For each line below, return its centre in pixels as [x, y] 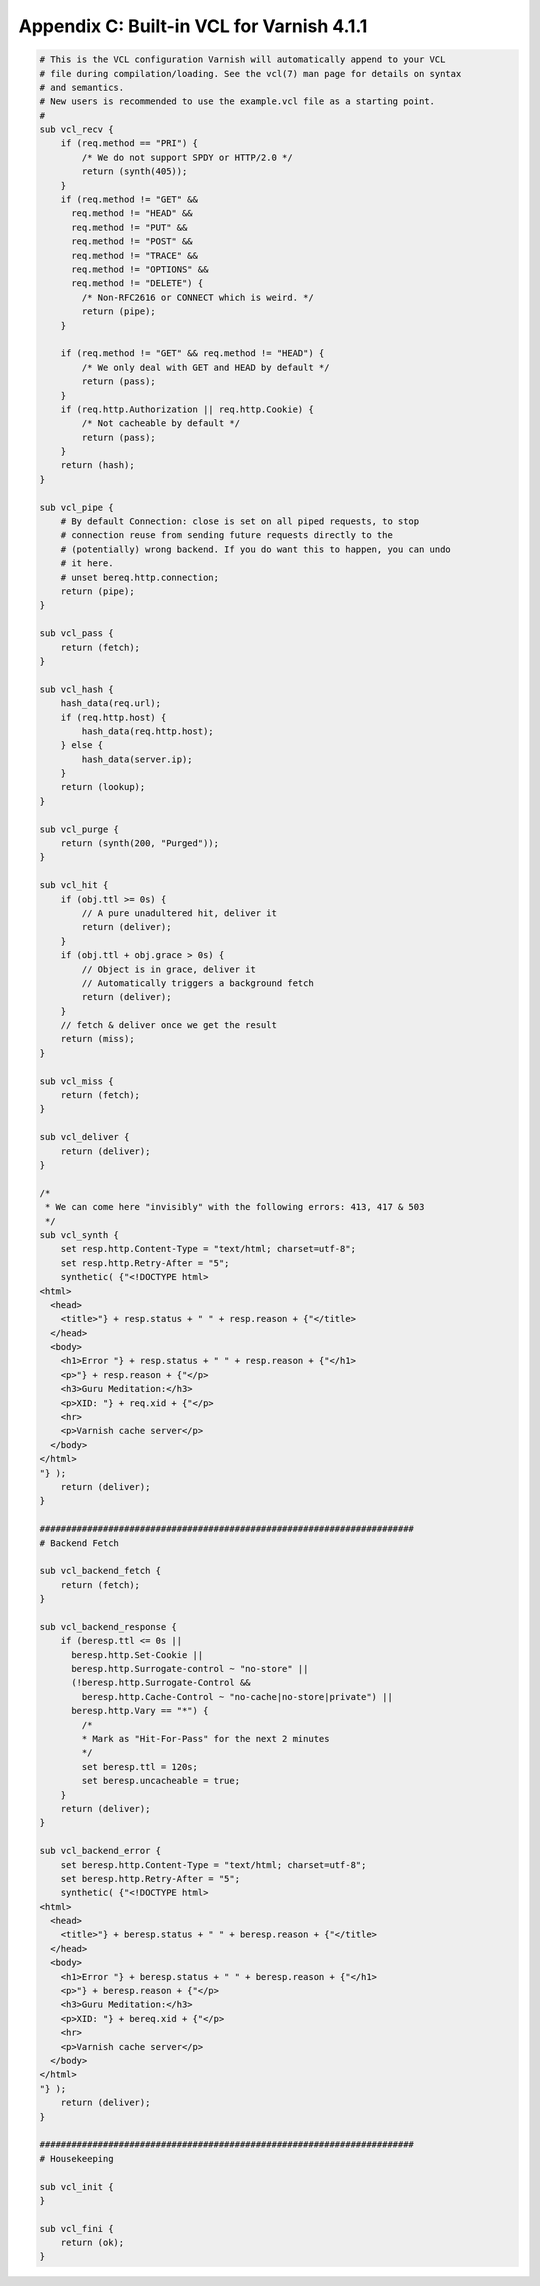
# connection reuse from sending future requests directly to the [227, 535]
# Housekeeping [76, 2158]
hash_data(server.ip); [137, 759]
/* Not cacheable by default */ [160, 423]
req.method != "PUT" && [129, 227]
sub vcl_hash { [76, 689]
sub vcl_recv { [76, 129]
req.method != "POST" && [132, 241]
